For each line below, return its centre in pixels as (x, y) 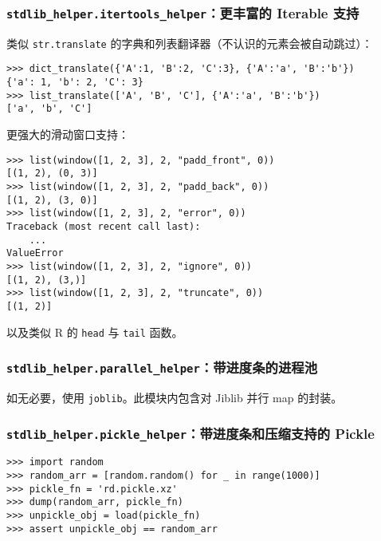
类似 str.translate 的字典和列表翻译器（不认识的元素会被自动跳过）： (190, 43)
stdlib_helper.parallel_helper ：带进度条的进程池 (162, 367)
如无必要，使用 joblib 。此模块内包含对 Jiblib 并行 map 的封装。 (175, 397)
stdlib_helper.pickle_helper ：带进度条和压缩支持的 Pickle (190, 433)
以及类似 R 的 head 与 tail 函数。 (95, 332)
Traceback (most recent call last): (104, 226)
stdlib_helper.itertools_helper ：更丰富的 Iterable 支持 (183, 12)
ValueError (35, 253)
